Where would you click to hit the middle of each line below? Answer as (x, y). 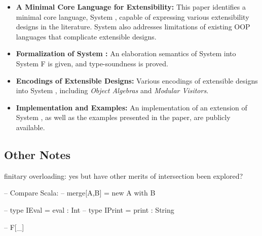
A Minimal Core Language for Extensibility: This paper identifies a (131, 7)
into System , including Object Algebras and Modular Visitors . (112, 90)
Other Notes (37, 154)
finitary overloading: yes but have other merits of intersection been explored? (124, 175)
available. (30, 127)
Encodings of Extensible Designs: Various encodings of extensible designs (137, 80)
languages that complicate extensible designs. (86, 36)
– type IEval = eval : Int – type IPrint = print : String (89, 209)
